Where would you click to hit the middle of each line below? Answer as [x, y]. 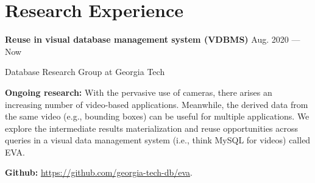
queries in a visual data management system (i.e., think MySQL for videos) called [158, 140]
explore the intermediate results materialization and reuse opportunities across [152, 128]
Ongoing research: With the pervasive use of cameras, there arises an [139, 92]
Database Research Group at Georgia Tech [85, 72]
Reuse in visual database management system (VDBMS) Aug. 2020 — [153, 39]
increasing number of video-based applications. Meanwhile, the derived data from [157, 104]
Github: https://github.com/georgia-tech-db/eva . [99, 172]
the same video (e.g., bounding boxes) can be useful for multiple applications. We [157, 116]
